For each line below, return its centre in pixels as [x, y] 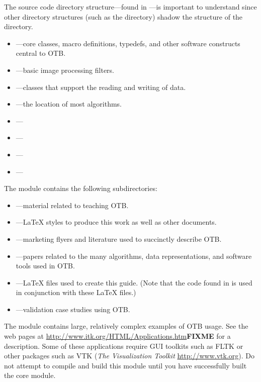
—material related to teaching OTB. [72, 205]
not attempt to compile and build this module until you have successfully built [125, 365]
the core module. [30, 375]
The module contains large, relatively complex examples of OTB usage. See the [126, 326]
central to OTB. [41, 53]
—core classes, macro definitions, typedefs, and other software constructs [128, 43]
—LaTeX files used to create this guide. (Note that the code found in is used [134, 282]
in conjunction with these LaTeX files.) [76, 292]
